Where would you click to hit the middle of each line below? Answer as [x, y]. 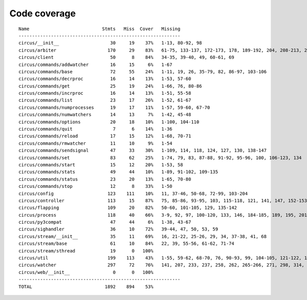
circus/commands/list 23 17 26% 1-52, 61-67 [105, 100]
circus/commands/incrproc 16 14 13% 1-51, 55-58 [105, 93]
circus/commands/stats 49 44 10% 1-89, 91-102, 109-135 [118, 172]
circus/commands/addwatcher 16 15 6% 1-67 [95, 65]
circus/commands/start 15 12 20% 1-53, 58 [101, 165]
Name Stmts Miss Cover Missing [100, 29]
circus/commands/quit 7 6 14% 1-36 [95, 129]
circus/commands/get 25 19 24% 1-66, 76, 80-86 [110, 86]
